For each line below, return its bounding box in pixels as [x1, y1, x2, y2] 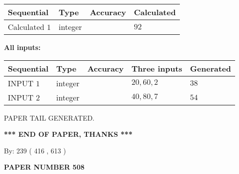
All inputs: [4, 42, 41, 52]
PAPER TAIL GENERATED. [4, 112, 95, 123]
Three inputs [131, 62, 182, 74]
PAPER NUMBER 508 [4, 162, 85, 172]
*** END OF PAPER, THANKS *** [4, 129, 132, 139]
